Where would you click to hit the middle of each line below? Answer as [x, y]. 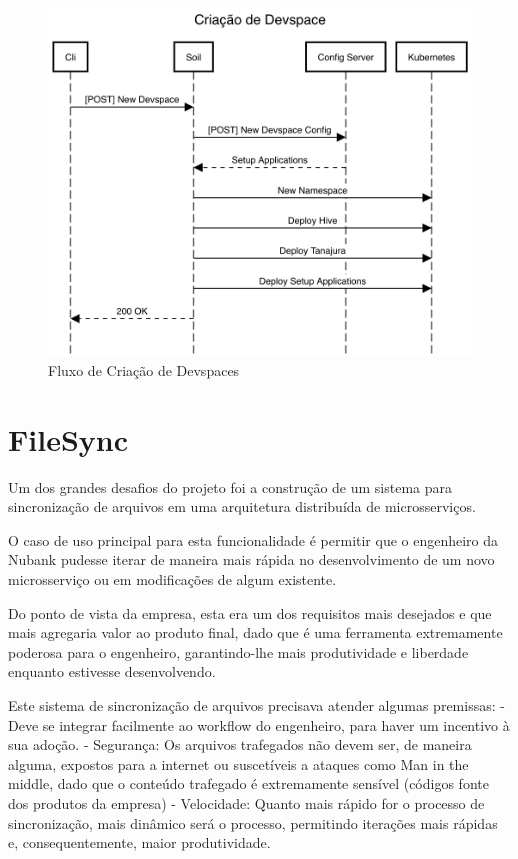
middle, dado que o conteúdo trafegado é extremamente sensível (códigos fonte [248, 783]
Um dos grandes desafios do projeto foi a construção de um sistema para [230, 486]
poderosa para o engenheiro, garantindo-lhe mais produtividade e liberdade [238, 651]
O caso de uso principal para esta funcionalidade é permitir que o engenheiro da [253, 539]
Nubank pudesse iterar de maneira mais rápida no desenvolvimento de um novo [251, 559]
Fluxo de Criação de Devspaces [144, 369]
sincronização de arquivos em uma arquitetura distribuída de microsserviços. [242, 506]
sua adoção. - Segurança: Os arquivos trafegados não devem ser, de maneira [240, 744]
